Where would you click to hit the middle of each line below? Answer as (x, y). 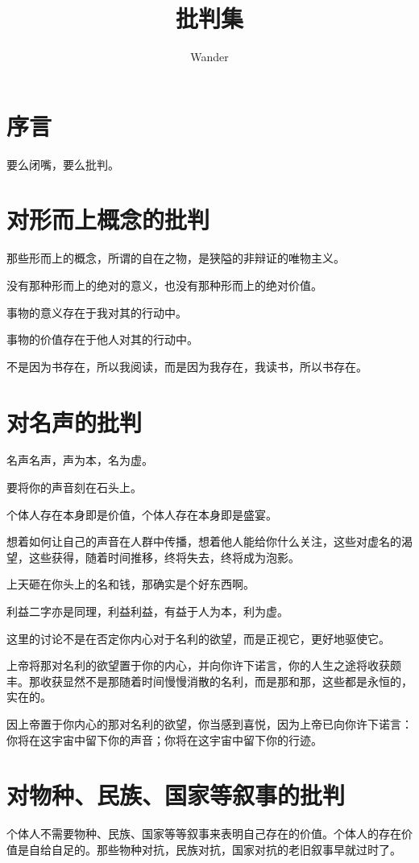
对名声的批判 (75, 421)
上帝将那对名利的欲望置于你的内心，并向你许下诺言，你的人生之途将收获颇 (204, 665)
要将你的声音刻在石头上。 (74, 487)
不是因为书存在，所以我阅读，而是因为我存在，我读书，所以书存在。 (187, 366)
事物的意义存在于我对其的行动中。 (97, 312)
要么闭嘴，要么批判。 (63, 164)
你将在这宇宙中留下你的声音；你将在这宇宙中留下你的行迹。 (164, 739)
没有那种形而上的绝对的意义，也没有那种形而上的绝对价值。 (164, 285)
